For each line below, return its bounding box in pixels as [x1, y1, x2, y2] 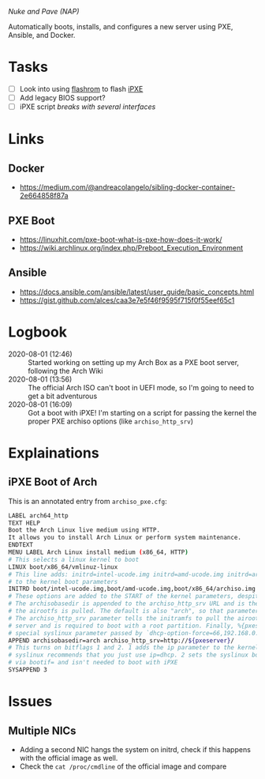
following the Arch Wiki [28, 366, 103, 375]
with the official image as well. [19, 753, 118, 762]
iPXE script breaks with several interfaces [19, 102, 156, 111]
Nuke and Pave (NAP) [8, 7, 80, 16]
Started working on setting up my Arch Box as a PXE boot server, [28, 357, 239, 367]
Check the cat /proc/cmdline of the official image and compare [19, 762, 227, 771]
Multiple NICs [8, 724, 77, 737]
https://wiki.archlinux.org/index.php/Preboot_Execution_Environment [19, 243, 244, 252]
